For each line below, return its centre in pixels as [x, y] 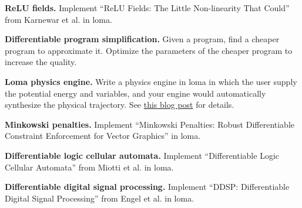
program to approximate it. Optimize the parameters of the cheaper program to [149, 50]
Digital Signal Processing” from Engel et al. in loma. [100, 198]
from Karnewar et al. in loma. [58, 19]
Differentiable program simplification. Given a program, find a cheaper [142, 39]
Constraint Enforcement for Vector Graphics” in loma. [103, 136]
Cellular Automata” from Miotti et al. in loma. [89, 167]
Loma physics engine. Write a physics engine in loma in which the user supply [151, 81]
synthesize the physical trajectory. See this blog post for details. [120, 105]
